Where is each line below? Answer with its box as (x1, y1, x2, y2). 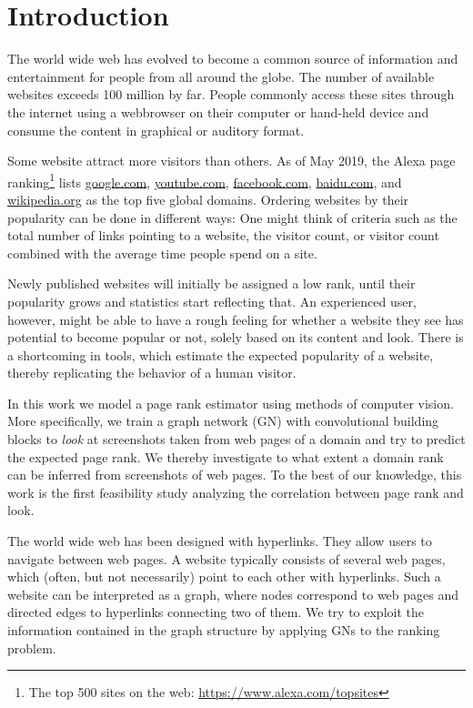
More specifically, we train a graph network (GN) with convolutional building (7, 411, 439, 430)
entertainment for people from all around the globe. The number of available (7, 66, 435, 86)
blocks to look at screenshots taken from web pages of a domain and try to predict (7, 430, 466, 449)
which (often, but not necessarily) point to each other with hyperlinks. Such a (7, 567, 441, 586)
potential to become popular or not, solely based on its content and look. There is (7, 328, 464, 347)
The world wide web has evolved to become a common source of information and (7, 49, 458, 68)
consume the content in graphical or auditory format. (7, 120, 305, 139)
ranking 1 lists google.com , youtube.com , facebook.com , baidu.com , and (7, 169, 402, 191)
